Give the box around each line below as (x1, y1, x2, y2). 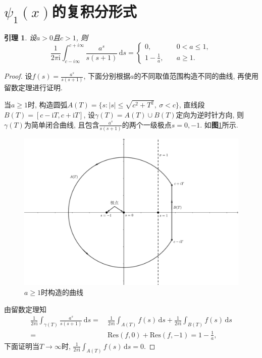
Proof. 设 (4, 71, 32, 81)
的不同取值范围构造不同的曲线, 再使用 (134, 71, 258, 81)
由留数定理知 (4, 304, 46, 314)
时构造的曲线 (41, 287, 84, 297)
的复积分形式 (51, 1, 137, 22)
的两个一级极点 (122, 119, 172, 130)
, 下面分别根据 (83, 71, 131, 81)
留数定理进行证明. (4, 82, 63, 93)
